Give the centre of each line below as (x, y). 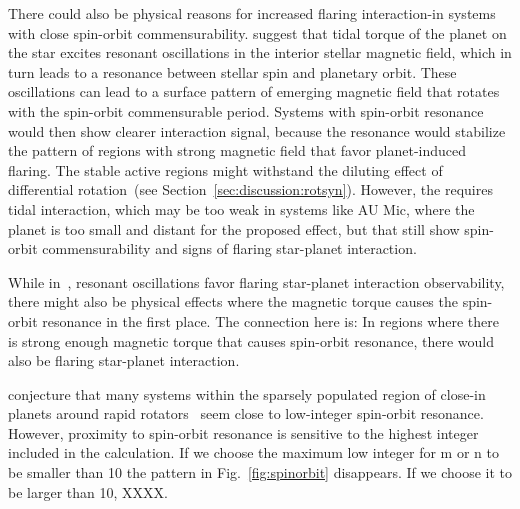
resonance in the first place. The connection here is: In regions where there (270, 320)
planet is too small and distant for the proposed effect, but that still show (234, 228)
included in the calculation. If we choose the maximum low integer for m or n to (253, 452)
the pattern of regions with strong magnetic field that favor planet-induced (237, 150)
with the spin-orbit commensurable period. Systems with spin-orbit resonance (246, 110)
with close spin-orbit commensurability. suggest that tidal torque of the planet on (257, 32)
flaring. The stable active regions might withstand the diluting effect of (225, 169)
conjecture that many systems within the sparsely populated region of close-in (247, 393)
